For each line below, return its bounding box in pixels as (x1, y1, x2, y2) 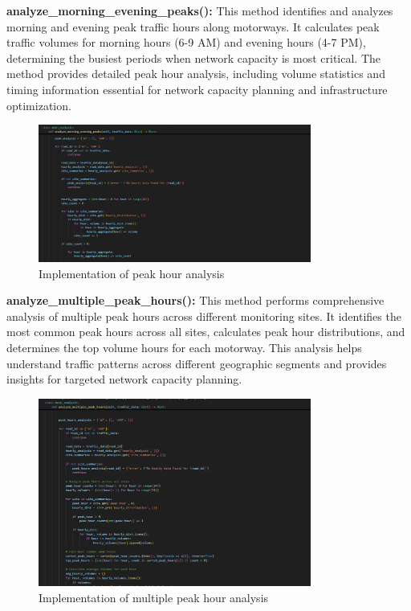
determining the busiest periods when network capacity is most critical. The (6, 49, 381, 66)
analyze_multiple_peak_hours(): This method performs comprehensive (6, 292, 385, 309)
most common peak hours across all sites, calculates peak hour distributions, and (6, 323, 405, 340)
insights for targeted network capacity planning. (6, 371, 242, 388)
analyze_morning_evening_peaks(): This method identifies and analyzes (6, 2, 393, 18)
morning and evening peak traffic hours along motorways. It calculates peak (6, 18, 380, 35)
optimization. (6, 96, 71, 113)
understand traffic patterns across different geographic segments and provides (6, 355, 387, 371)
